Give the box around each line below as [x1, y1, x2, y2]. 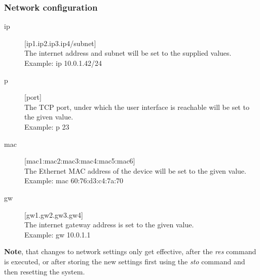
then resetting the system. [4, 266, 85, 276]
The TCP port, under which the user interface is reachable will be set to [24, 101, 249, 112]
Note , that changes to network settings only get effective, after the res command [4, 246, 256, 257]
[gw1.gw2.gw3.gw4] [24, 209, 83, 220]
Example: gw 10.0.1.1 [24, 229, 91, 239]
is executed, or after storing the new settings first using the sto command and [4, 256, 245, 266]
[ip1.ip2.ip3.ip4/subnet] [24, 37, 96, 48]
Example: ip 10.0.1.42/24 [24, 58, 102, 68]
